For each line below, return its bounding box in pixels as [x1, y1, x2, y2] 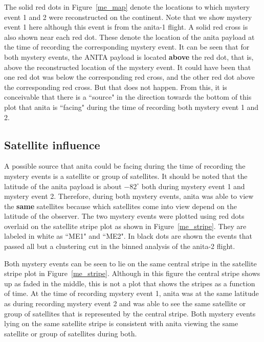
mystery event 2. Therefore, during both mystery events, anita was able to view [4, 191, 254, 201]
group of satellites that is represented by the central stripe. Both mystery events [4, 308, 256, 318]
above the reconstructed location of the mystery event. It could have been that [4, 61, 251, 72]
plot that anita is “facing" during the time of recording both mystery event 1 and [4, 101, 259, 112]
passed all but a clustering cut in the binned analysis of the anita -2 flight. [4, 241, 235, 252]
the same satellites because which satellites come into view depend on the [4, 200, 237, 211]
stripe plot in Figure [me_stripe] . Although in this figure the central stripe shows [4, 268, 260, 279]
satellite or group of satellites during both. [4, 328, 137, 338]
